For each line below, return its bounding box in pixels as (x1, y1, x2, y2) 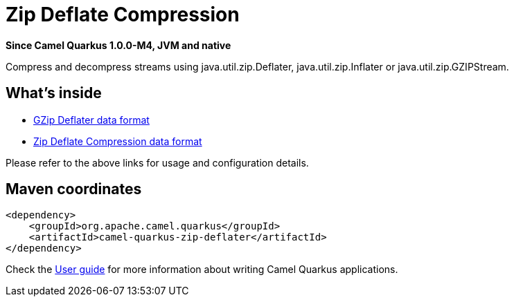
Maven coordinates (6, 180, 142, 198)
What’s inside (6, 84, 102, 102)
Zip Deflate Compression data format (33, 135, 202, 147)
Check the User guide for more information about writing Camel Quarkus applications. (6, 263, 398, 276)
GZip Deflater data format (33, 113, 150, 126)
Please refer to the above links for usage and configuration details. (6, 156, 309, 169)
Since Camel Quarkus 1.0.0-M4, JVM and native (6, 39, 231, 51)
